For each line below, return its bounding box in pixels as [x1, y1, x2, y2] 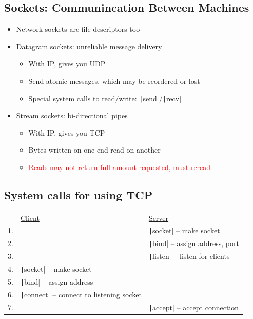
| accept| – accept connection [148, 302, 239, 312]
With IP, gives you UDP [28, 58, 106, 69]
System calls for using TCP [4, 187, 153, 202]
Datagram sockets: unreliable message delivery [16, 41, 162, 51]
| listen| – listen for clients [148, 251, 230, 261]
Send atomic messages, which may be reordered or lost [28, 75, 200, 86]
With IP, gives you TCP [28, 127, 105, 138]
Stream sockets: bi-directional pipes [16, 110, 128, 121]
